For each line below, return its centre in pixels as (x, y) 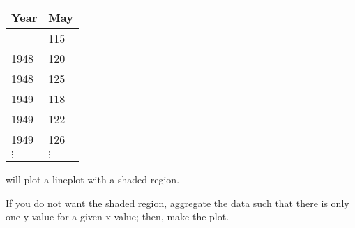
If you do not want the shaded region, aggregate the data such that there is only (177, 203)
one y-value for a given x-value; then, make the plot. (118, 216)
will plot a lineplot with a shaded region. (93, 179)
